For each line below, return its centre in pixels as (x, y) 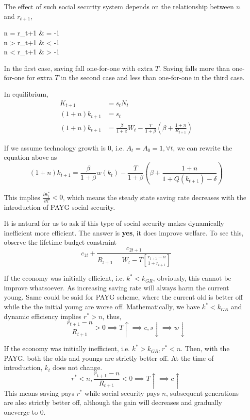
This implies (22, 197)
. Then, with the (205, 348)
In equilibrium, (26, 94)
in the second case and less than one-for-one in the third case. (153, 77)
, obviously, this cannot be (192, 278)
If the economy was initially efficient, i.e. (64, 278)
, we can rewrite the (202, 147)
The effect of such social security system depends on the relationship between (119, 6)
